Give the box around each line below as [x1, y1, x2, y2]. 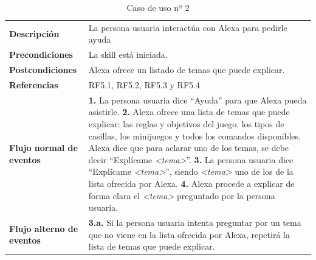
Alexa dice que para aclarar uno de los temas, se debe [88, 141, 289, 154]
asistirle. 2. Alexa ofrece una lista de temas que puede [88, 105, 290, 118]
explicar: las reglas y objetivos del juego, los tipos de [88, 118, 284, 130]
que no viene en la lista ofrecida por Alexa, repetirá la [88, 228, 290, 241]
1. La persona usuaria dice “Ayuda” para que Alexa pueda [88, 93, 307, 106]
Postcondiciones [9, 63, 77, 76]
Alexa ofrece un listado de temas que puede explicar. [88, 63, 285, 76]
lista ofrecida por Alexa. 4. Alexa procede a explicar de [88, 177, 295, 189]
